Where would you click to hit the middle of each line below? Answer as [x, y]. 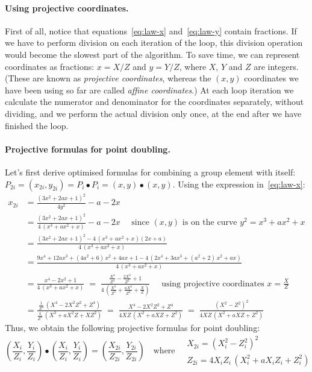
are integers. [276, 66]
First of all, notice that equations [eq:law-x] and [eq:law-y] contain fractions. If [151, 30]
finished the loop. [37, 125]
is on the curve [210, 223]
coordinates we [271, 78]
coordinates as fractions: [50, 66]
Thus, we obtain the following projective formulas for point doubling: [133, 328]
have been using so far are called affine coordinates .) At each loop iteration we [149, 90]
